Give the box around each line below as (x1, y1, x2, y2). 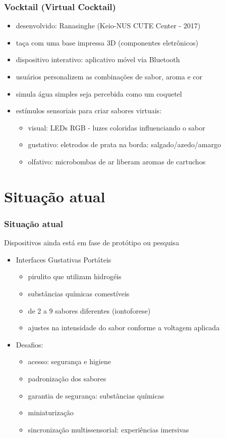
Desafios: (16, 339, 43, 349)
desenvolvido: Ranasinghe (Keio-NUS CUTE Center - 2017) (16, 20, 201, 31)
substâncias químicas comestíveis (28, 288, 130, 298)
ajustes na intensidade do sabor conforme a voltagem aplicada (28, 322, 220, 333)
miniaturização (28, 407, 74, 418)
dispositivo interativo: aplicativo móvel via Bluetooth (16, 54, 180, 65)
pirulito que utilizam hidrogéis (28, 271, 122, 282)
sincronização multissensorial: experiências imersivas (28, 424, 189, 434)
